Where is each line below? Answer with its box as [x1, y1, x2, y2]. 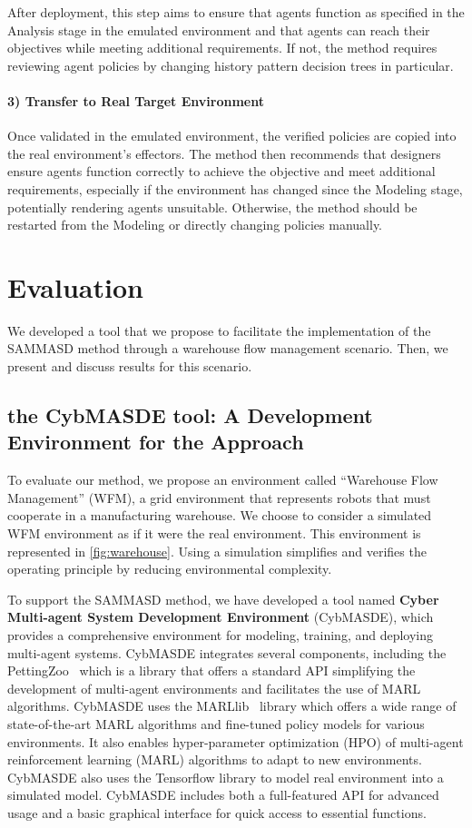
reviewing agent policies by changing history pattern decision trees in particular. [7, 55, 454, 74]
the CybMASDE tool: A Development [7, 401, 373, 429]
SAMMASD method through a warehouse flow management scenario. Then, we [7, 339, 448, 358]
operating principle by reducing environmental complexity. [7, 559, 332, 578]
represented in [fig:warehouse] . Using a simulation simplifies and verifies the [7, 541, 427, 560]
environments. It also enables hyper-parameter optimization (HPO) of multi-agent [7, 732, 464, 751]
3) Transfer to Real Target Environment [7, 91, 264, 110]
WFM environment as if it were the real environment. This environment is [7, 524, 421, 543]
